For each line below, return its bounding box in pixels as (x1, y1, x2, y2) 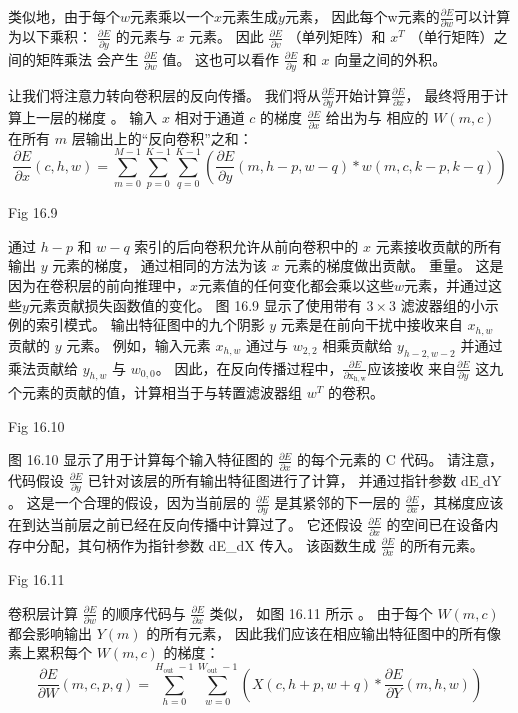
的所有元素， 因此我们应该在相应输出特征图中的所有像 (146, 622, 501, 643)
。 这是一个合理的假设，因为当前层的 (8, 492, 251, 513)
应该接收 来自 (367, 357, 457, 378)
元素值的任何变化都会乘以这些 (198, 275, 395, 296)
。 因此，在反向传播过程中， (155, 357, 343, 378)
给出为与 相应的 (325, 107, 429, 128)
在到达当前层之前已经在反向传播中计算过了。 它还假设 (8, 514, 363, 535)
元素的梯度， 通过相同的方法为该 (52, 255, 267, 276)
